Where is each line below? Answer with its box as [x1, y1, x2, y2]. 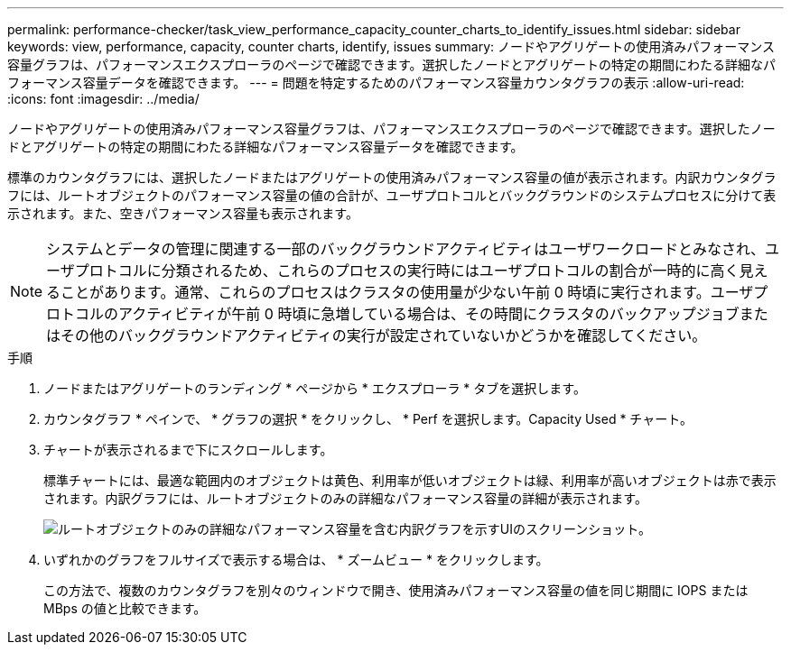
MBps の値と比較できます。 [43, 601, 207, 616]
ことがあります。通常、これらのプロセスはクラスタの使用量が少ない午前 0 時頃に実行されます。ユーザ [60, 283, 754, 301]
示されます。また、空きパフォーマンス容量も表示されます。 [7, 206, 358, 221]
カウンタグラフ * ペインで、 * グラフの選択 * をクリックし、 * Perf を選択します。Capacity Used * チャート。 [43, 411, 693, 427]
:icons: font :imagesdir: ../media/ [7, 91, 200, 106]
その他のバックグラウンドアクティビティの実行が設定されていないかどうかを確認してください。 [60, 326, 707, 344]
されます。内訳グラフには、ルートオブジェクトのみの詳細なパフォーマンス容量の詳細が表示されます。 [43, 491, 647, 506]
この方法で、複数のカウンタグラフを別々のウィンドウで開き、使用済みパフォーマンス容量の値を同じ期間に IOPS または [43, 583, 749, 598]
